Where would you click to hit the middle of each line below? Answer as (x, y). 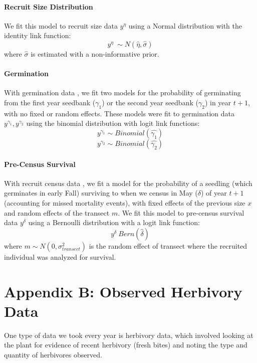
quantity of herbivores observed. (53, 354)
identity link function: (38, 35)
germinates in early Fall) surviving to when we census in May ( (101, 193)
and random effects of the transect (57, 212)
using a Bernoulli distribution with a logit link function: (114, 222)
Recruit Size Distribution (49, 6)
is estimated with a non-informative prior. (95, 53)
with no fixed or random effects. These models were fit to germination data (119, 113)
